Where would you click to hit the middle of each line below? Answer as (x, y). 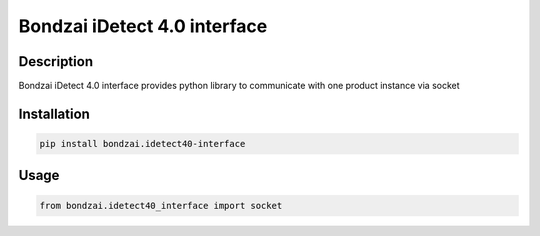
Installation (54, 113)
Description (56, 61)
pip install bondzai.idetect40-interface (142, 144)
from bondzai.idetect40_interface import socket (161, 205)
